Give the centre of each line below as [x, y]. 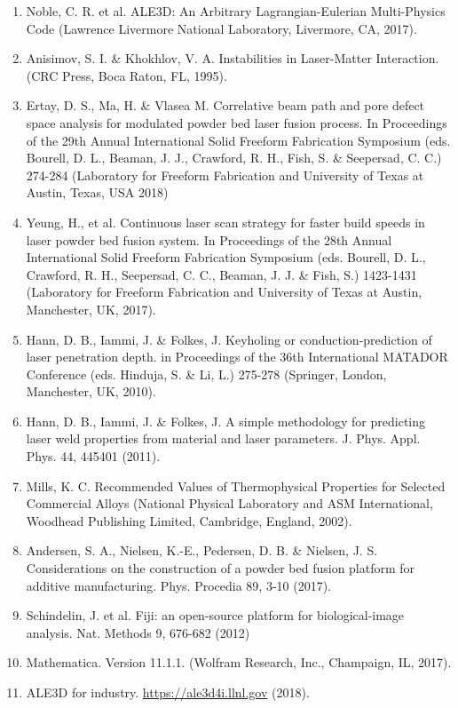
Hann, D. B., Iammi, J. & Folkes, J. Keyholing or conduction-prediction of [229, 339]
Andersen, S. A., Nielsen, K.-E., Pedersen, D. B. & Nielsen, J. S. [202, 550]
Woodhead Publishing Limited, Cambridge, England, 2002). [189, 520]
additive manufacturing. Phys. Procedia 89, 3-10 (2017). [178, 585]
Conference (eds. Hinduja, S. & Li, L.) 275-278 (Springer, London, [206, 374]
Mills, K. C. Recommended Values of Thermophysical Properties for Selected [236, 485]
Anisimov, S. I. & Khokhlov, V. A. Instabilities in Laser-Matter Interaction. [233, 58]
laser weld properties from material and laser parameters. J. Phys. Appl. [223, 438]
